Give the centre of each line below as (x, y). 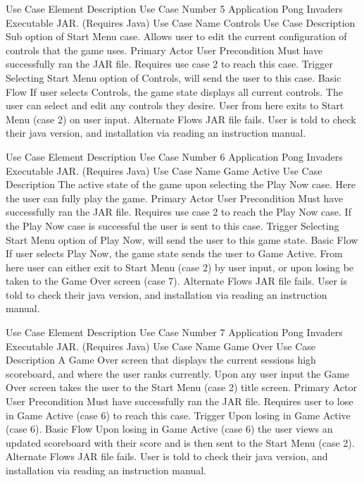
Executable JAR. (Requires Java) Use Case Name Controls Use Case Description (181, 22)
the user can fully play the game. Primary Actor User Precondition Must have (175, 198)
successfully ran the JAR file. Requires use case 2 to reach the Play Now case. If (178, 212)
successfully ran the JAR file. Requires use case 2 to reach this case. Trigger (169, 64)
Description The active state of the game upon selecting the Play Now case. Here (181, 184)
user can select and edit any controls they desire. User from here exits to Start (175, 105)
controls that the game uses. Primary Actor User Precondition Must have (164, 50)
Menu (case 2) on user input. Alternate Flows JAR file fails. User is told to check (181, 119)
